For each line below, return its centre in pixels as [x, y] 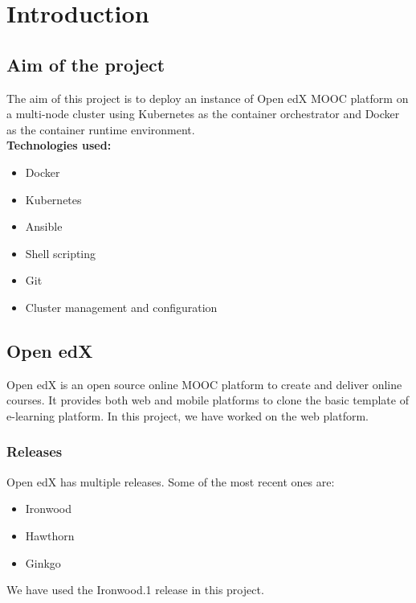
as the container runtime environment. [101, 129]
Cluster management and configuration [121, 307]
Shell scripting [61, 253]
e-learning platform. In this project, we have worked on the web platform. [188, 415]
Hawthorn [50, 535]
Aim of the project [86, 64]
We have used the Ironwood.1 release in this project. [135, 590]
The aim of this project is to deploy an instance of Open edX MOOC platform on [208, 98]
